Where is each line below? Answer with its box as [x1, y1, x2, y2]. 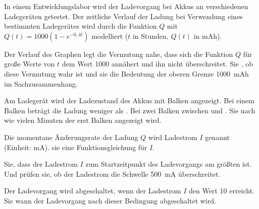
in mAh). [193, 30, 222, 41]
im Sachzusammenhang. [4, 78, 78, 89]
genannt [205, 131, 230, 142]
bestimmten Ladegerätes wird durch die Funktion [4, 21, 157, 31]
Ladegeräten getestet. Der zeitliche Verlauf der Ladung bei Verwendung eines [4, 11, 243, 21]
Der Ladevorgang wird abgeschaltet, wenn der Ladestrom [4, 185, 181, 196]
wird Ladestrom [148, 131, 197, 142]
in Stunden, [132, 30, 169, 41]
